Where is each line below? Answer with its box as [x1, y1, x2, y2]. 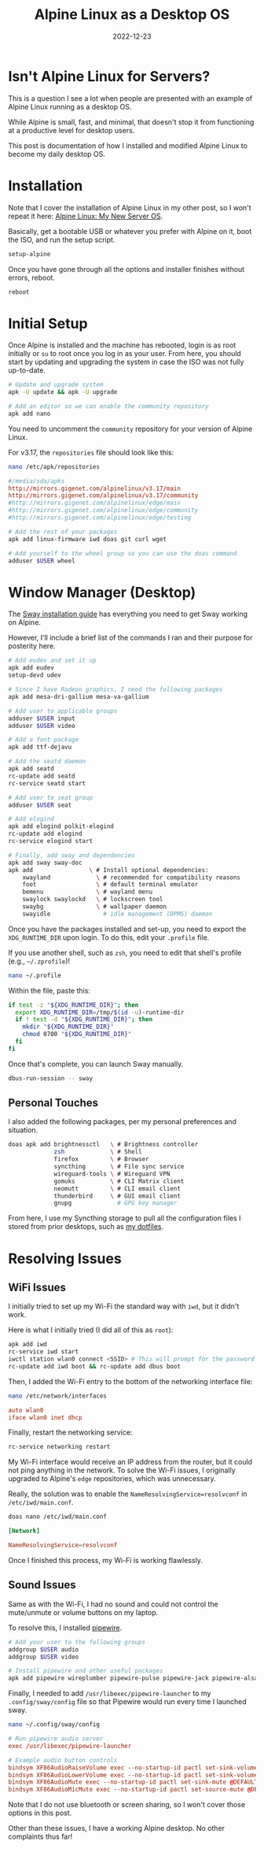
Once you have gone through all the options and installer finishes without [8, 264, 245, 273]
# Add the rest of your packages [8, 528, 118, 536]
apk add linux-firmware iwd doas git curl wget [8, 535, 167, 543]
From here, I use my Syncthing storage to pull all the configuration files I [8, 1213, 241, 1223]
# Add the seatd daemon [8, 758, 86, 766]
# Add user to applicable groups [8, 707, 118, 715]
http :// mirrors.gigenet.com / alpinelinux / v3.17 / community [8, 492, 199, 499]
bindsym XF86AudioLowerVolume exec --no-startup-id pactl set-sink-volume [8, 1771, 258, 1779]
